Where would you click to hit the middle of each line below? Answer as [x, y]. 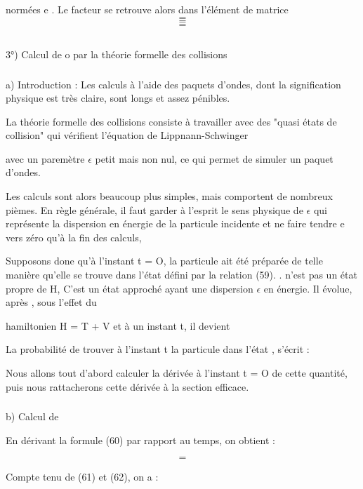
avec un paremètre [45, 158]
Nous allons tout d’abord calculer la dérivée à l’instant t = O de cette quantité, [177, 373]
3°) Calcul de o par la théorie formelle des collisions [117, 54]
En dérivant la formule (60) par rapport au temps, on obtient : [140, 440]
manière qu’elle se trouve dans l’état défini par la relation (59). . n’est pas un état [181, 275]
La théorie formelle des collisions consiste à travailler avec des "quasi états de [171, 121]
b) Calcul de [32, 416]
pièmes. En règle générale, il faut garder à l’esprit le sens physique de [154, 209]
